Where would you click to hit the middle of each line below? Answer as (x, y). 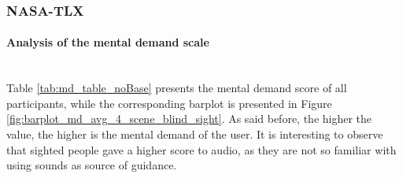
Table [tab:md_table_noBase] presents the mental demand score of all (177, 88)
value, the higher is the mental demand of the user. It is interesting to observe (195, 134)
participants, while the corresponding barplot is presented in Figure (169, 103)
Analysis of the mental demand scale (108, 42)
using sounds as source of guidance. (92, 165)
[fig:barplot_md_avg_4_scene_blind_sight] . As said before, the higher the (189, 119)
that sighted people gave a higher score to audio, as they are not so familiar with (201, 149)
